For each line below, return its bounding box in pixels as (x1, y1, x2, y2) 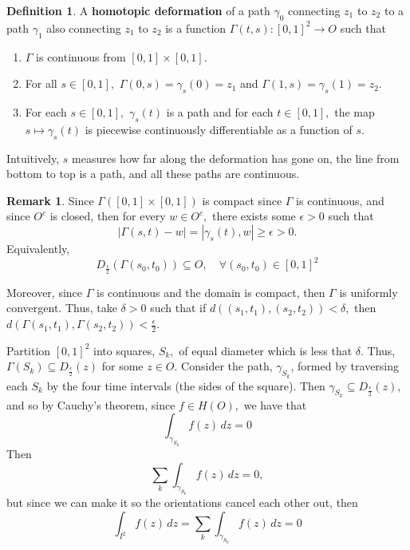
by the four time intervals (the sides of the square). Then (46, 377, 325, 394)
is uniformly (339, 283, 398, 300)
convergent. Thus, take (6, 299, 117, 316)
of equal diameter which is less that (179, 342, 353, 358)
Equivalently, (6, 239, 70, 256)
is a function (165, 19, 227, 36)
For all (25, 75, 57, 92)
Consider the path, (181, 358, 273, 374)
